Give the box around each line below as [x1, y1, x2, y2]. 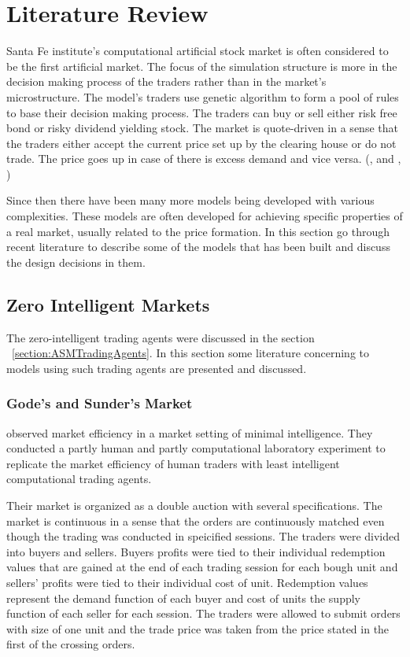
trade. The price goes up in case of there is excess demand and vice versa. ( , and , [6, 150, 401, 167]
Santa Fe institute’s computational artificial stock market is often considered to [6, 42, 389, 59]
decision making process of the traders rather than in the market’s [6, 73, 327, 90]
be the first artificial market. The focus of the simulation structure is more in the [6, 57, 397, 74]
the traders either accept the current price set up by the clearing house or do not [6, 135, 397, 151]
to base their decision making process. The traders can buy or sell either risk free [6, 104, 397, 120]
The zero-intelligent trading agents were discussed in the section [6, 329, 315, 345]
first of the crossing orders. [6, 636, 135, 652]
